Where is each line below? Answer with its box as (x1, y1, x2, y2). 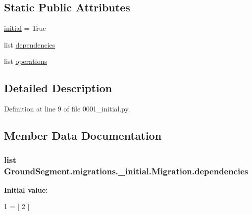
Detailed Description (4, 80, 112, 96)
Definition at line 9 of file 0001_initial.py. (4, 104, 130, 114)
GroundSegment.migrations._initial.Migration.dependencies (4, 165, 249, 177)
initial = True (4, 23, 46, 33)
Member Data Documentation (4, 128, 162, 143)
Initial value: (4, 184, 48, 195)
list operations (4, 56, 47, 66)
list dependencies (4, 39, 55, 50)
